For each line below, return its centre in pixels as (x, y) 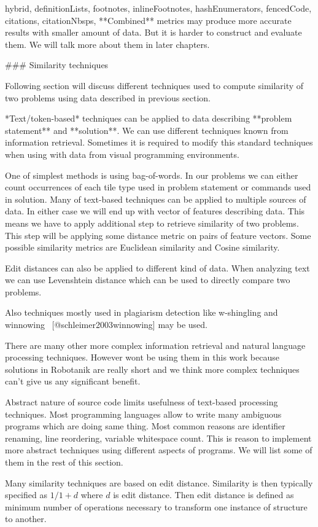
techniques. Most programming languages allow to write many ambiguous (143, 414)
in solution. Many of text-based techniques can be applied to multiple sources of (156, 199)
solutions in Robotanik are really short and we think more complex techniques (152, 369)
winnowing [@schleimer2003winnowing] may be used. (106, 325)
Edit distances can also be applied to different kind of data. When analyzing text (157, 267)
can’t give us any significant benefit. (73, 381)
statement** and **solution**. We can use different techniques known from (147, 130)
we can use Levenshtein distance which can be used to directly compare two (148, 280)
